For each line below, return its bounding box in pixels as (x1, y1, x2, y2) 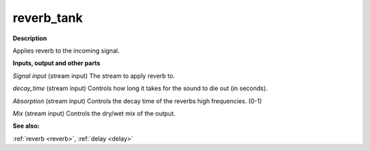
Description (12, 34, 47, 42)
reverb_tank (12, 10, 83, 25)
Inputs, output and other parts (12, 59, 101, 68)
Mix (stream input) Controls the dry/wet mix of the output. (12, 109, 176, 118)
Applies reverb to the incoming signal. (12, 46, 120, 55)
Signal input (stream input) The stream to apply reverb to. (12, 72, 175, 80)
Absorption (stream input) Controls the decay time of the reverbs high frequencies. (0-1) (12, 96, 262, 105)
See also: (12, 122, 40, 130)
